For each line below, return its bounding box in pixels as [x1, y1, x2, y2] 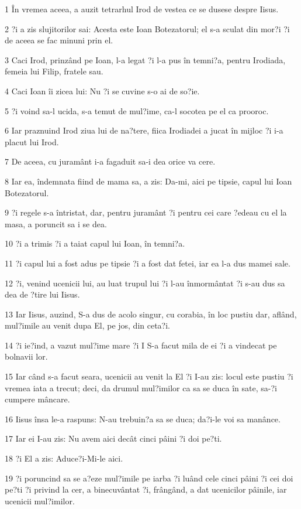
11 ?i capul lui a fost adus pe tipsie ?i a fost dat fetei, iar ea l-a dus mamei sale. [5, 257, 290, 269]
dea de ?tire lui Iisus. [5, 288, 80, 300]
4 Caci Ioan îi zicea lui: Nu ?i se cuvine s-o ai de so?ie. [5, 84, 200, 97]
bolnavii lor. [5, 350, 48, 363]
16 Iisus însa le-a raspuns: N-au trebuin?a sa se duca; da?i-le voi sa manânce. [5, 412, 281, 425]
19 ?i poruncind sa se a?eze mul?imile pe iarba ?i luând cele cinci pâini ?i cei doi [5, 472, 293, 484]
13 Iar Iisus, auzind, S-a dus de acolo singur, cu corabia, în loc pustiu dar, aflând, [5, 308, 297, 320]
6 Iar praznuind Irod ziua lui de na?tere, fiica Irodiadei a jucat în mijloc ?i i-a [5, 124, 283, 136]
